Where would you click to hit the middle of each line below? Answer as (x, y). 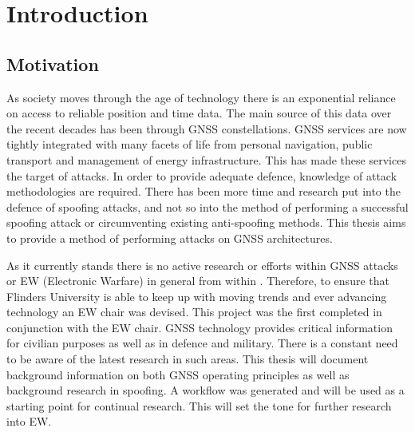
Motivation (53, 63)
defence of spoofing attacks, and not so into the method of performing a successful (207, 206)
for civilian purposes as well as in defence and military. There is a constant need (202, 343)
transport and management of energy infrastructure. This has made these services (206, 159)
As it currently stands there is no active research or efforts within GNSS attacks (202, 265)
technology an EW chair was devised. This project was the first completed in (194, 312)
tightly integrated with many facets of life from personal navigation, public (190, 144)
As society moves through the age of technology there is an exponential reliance (201, 97)
